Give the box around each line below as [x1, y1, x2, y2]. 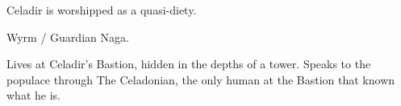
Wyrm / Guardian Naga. [6, 28, 129, 45]
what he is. [6, 87, 61, 104]
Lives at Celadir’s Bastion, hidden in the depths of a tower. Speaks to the [6, 55, 371, 72]
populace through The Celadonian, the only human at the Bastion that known [6, 71, 395, 88]
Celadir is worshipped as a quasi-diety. [6, 2, 197, 18]
